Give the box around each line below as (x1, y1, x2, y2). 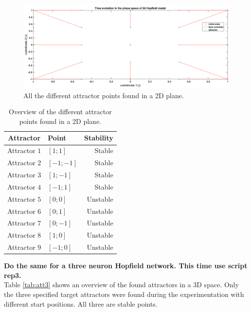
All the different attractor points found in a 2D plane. (23, 90, 184, 100)
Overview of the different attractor (8, 106, 112, 117)
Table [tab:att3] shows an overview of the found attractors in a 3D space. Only (4, 279, 239, 290)
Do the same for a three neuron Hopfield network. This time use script (4, 260, 248, 271)
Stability (84, 133, 113, 143)
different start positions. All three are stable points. (4, 298, 158, 309)
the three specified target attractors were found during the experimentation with (4, 289, 244, 299)
